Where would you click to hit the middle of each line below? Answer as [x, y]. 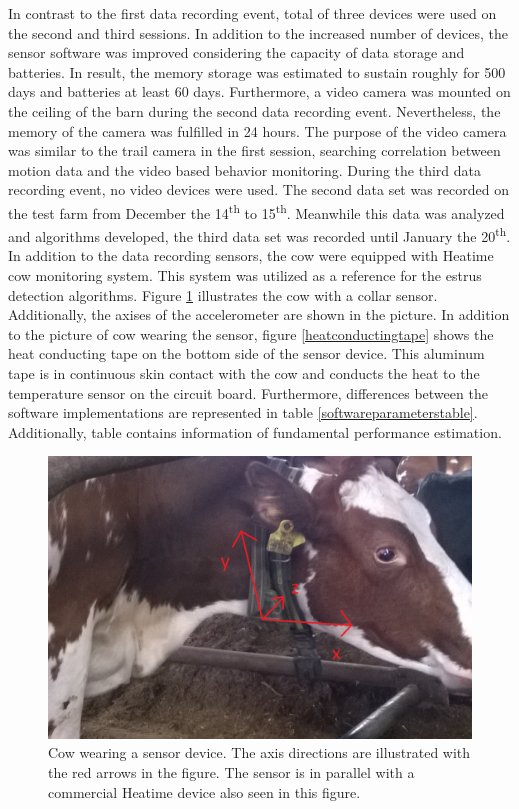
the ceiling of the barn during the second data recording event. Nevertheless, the [254, 110]
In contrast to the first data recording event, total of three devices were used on [252, 13]
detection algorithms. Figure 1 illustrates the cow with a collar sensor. [223, 294]
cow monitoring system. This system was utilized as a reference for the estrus [245, 275]
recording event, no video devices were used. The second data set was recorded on [259, 189]
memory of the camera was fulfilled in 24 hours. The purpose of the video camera [257, 130]
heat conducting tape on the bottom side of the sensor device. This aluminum [246, 353]
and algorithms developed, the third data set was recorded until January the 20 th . [259, 234]
